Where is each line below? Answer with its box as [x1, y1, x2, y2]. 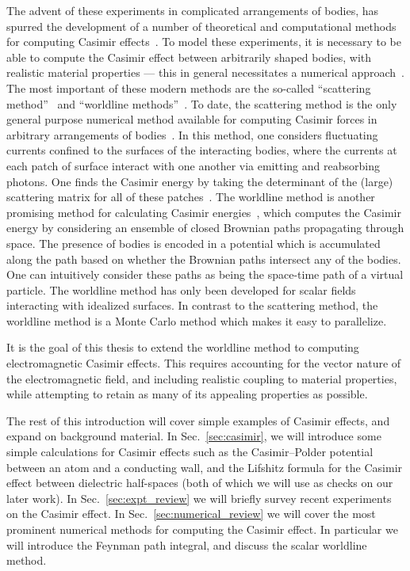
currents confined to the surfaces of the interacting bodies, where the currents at [6, 142, 397, 158]
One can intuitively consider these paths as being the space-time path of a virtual [6, 266, 404, 283]
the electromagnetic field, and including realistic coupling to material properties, [6, 370, 397, 386]
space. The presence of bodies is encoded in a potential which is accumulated [6, 234, 381, 251]
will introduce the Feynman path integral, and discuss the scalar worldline [6, 536, 367, 553]
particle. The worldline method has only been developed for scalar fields [6, 281, 356, 298]
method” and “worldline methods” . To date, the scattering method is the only [6, 95, 397, 112]
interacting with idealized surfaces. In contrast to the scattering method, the [6, 297, 378, 314]
